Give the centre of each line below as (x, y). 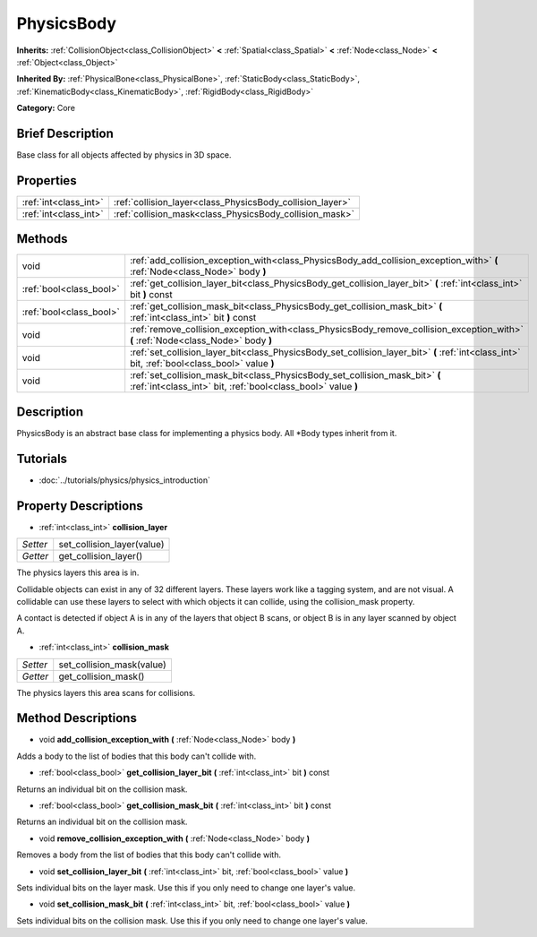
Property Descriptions (80, 506)
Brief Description (65, 133)
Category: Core (46, 108)
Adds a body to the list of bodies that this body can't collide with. (136, 756)
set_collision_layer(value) (111, 545)
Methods (42, 239)
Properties (47, 181)
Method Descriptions (77, 718)
